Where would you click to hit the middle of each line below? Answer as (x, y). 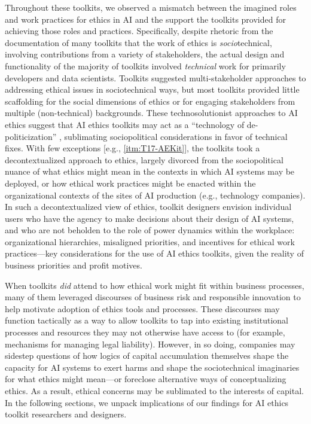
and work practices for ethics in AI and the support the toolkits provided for (145, 19)
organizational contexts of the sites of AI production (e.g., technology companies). (155, 195)
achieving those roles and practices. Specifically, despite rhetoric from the (139, 31)
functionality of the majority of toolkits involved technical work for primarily (145, 65)
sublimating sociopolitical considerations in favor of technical (176, 136)
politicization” (31, 136)
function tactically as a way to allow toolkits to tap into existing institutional (147, 320)
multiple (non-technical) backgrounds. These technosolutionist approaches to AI (151, 113)
